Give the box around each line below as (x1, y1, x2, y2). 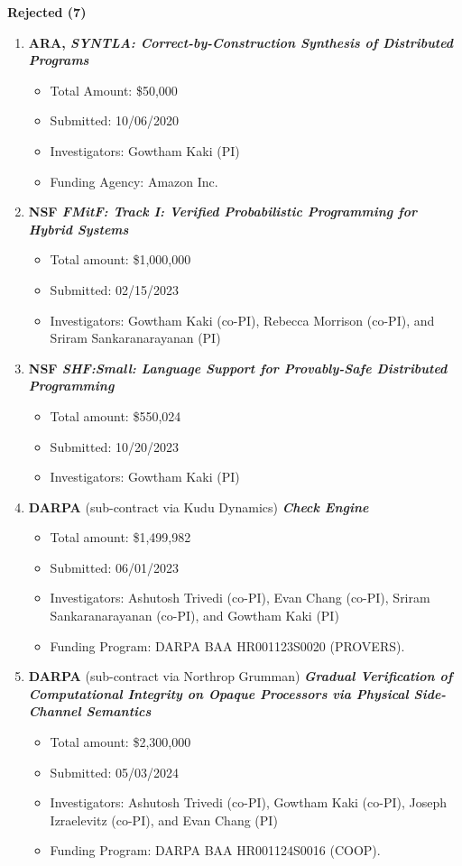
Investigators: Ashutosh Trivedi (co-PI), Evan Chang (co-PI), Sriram (50, 588, 430, 607)
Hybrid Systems (28, 219, 129, 238)
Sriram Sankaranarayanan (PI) (50, 328, 221, 347)
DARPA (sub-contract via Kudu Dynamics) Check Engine (28, 497, 369, 516)
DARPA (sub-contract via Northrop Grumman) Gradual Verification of (28, 667, 453, 686)
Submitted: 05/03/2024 (50, 762, 179, 781)
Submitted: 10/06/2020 (50, 111, 179, 130)
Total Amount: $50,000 (50, 80, 178, 99)
